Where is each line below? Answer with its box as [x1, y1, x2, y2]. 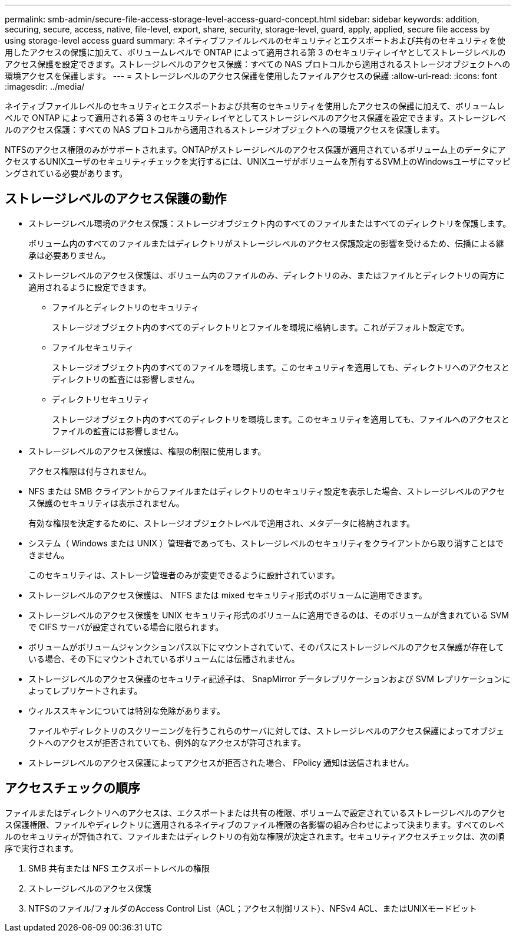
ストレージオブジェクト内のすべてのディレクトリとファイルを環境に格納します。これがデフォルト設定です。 [52, 322, 469, 332]
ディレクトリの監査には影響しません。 [52, 374, 200, 384]
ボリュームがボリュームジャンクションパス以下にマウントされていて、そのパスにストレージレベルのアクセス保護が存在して [28, 641, 504, 652]
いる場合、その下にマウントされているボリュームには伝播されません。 [28, 653, 300, 664]
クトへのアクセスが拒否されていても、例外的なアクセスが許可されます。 [28, 737, 306, 748]
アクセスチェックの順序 [5, 781, 140, 796]
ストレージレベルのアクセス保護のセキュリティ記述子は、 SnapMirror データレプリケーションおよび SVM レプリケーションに [28, 673, 511, 684]
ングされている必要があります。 [5, 168, 128, 178]
